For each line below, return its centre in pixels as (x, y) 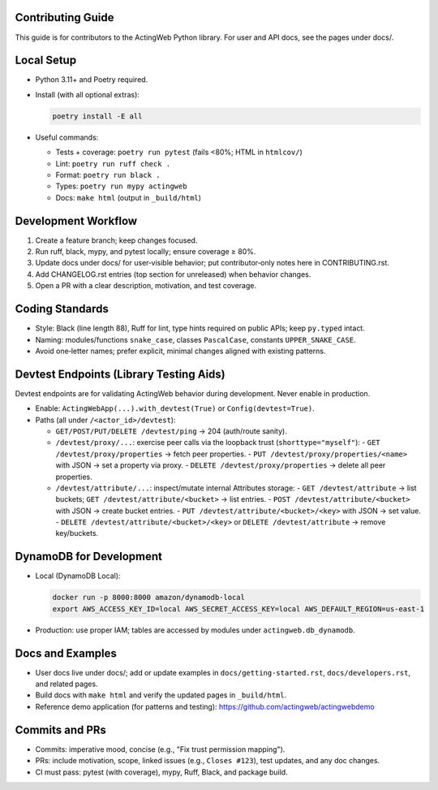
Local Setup (46, 60)
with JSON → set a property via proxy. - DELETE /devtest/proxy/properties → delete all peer (221, 465)
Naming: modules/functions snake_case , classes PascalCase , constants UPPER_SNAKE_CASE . (195, 339)
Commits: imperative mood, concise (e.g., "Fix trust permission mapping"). (160, 749)
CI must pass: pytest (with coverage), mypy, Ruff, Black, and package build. (161, 772)
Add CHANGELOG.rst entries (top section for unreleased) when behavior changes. (173, 274)
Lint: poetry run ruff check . (113, 163)
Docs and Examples (66, 653)
